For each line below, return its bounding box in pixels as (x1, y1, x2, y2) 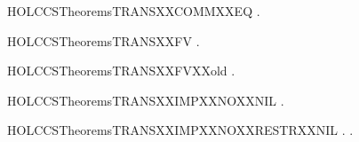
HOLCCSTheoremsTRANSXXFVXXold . (7, 61, 235, 80)
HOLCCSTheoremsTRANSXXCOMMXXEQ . (7, 2, 260, 20)
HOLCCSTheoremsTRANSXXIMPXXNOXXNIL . (7, 91, 284, 109)
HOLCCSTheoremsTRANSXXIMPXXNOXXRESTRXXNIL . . (7, 121, 354, 139)
